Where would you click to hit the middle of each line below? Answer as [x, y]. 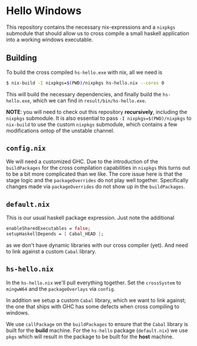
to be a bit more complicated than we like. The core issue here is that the [94, 174]
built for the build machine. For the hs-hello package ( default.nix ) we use [97, 330]
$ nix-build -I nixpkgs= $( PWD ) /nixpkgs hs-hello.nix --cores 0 [85, 83]
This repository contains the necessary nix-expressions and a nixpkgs [91, 27]
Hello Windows [44, 11]
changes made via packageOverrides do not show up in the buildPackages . [96, 187]
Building [21, 58]
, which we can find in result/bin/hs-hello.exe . [88, 100]
